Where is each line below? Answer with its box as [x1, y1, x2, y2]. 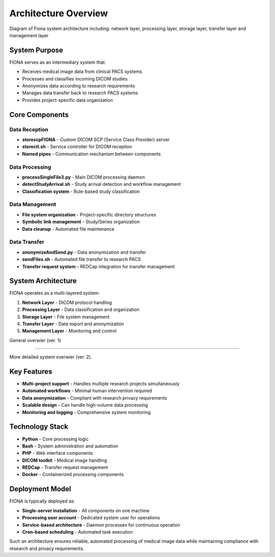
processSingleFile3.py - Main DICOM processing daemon [22, 174, 145, 180]
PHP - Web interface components [22, 450, 93, 456]
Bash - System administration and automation [22, 443, 119, 449]
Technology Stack [9, 423, 68, 431]
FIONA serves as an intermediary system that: [9, 59, 106, 65]
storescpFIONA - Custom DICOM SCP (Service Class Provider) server [22, 136, 170, 143]
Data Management [9, 201, 57, 208]
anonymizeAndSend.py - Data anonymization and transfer [22, 249, 146, 255]
